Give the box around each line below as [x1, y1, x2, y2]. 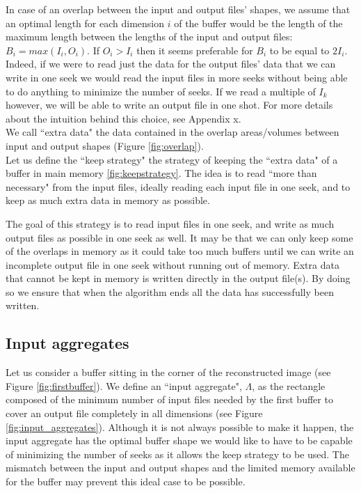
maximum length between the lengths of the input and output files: [6, 29, 293, 44]
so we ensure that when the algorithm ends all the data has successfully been [6, 284, 334, 299]
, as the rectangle [252, 378, 326, 393]
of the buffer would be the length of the [174, 15, 343, 30]
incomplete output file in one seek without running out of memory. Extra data [6, 257, 339, 272]
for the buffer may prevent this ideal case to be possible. [6, 474, 246, 489]
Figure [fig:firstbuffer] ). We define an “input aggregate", [6, 378, 242, 393]
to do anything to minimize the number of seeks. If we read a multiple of [6, 84, 316, 98]
